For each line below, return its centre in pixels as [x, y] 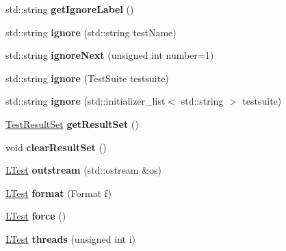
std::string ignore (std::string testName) [91, 32]
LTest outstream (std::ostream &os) [83, 170]
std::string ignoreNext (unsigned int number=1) [110, 55]
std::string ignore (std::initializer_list [86, 101]
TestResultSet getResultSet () [72, 123]
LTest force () [36, 216]
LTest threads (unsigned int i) [71, 238]
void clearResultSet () [56, 147]
